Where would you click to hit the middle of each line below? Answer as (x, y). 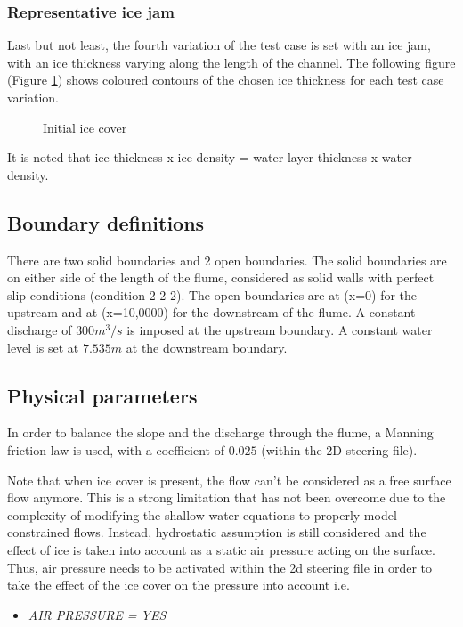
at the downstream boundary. (207, 347)
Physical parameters (102, 395)
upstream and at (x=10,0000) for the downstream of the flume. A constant (211, 312)
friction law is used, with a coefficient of (116, 449)
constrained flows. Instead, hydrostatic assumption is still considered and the (217, 532)
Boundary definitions (106, 222)
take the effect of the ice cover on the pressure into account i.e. (179, 585)
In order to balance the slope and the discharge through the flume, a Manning (220, 432)
